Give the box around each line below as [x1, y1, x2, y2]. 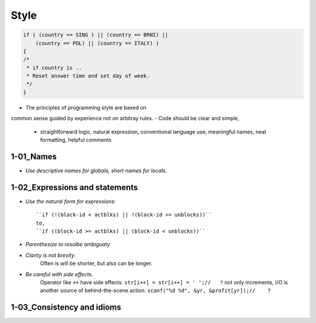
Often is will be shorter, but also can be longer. [40, 260, 153, 267]
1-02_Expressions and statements [11, 182, 138, 192]
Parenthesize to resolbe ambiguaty [25, 241, 111, 248]
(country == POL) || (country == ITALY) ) [35, 40, 159, 46]
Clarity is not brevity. [25, 251, 76, 259]
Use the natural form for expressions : [25, 198, 116, 205]
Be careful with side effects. [25, 270, 94, 278]
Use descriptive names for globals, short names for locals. [25, 167, 167, 174]
